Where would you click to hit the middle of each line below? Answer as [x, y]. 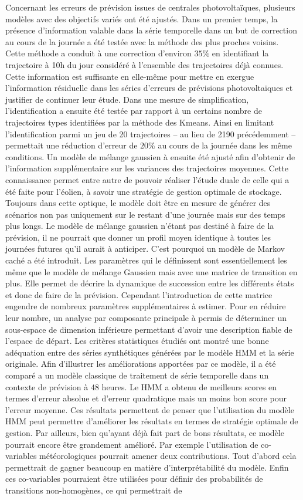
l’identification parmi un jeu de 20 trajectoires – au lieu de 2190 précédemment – [151, 134]
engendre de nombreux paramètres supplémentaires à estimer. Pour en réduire [146, 306]
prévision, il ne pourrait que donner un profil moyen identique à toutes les [138, 237]
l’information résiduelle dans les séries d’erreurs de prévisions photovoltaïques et [149, 88]
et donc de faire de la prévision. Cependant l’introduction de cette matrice [139, 294]
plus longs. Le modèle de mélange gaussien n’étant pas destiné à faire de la [140, 226]
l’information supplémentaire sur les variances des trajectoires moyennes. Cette [147, 168]
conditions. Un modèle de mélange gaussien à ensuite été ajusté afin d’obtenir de [150, 156]
